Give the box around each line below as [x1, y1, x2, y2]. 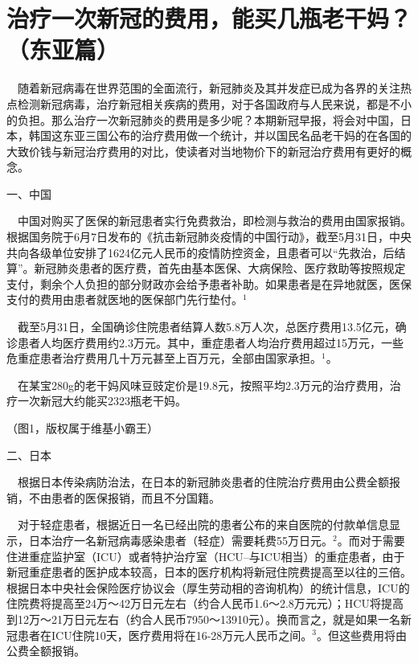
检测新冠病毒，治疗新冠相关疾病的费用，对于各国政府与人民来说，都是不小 [17, 95, 412, 112]
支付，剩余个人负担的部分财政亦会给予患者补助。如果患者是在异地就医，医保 [6, 275, 412, 292]
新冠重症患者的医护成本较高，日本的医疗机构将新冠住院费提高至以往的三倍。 [6, 564, 412, 580]
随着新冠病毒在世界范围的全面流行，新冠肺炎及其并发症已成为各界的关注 [18, 80, 400, 96]
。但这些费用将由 [317, 626, 408, 643]
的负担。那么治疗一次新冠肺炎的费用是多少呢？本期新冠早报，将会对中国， [6, 111, 400, 128]
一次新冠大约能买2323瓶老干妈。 [17, 392, 186, 409]
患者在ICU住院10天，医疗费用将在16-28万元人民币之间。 [17, 626, 313, 643]
